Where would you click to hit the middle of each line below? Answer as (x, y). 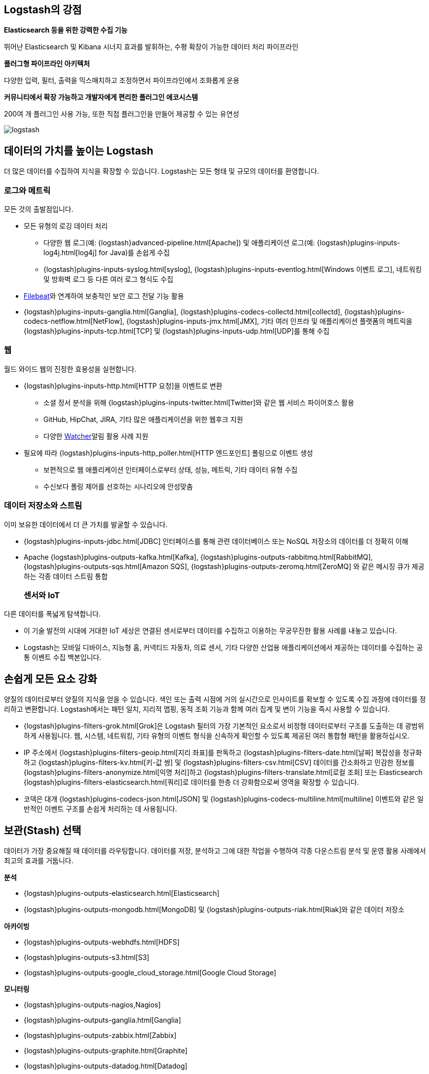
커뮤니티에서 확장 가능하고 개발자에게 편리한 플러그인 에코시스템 (101, 97)
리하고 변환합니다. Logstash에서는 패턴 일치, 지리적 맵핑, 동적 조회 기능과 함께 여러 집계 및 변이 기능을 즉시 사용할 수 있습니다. (197, 709)
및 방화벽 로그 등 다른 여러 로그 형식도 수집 (108, 279)
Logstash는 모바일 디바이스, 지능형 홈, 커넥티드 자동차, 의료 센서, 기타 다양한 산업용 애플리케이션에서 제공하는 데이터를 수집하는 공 (223, 648)
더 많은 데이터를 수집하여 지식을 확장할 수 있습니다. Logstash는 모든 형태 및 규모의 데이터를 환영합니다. (161, 171)
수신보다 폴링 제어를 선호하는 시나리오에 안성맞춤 (118, 486)
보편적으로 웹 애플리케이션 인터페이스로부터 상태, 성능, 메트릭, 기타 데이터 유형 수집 (171, 469)
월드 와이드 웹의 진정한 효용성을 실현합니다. (70, 369)
